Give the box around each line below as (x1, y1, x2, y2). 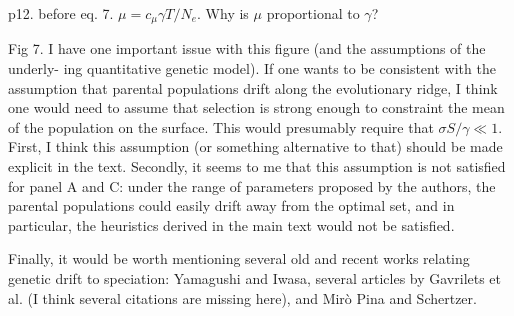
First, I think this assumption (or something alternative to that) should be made (8, 136, 503, 157)
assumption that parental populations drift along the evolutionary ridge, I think (8, 77, 498, 98)
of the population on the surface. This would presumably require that (8, 116, 434, 137)
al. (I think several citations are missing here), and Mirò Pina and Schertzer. (8, 287, 477, 308)
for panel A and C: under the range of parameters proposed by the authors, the (8, 175, 496, 196)
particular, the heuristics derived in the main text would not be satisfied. (8, 214, 455, 235)
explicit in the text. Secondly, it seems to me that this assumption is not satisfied (8, 156, 506, 177)
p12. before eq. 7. (8, 3, 114, 23)
